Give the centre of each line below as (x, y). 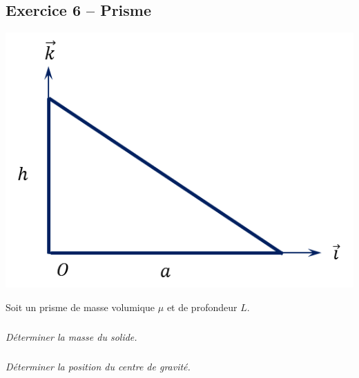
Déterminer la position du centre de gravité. (98, 366)
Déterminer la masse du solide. (71, 336)
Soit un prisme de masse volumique (80, 307)
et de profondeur (202, 307)
